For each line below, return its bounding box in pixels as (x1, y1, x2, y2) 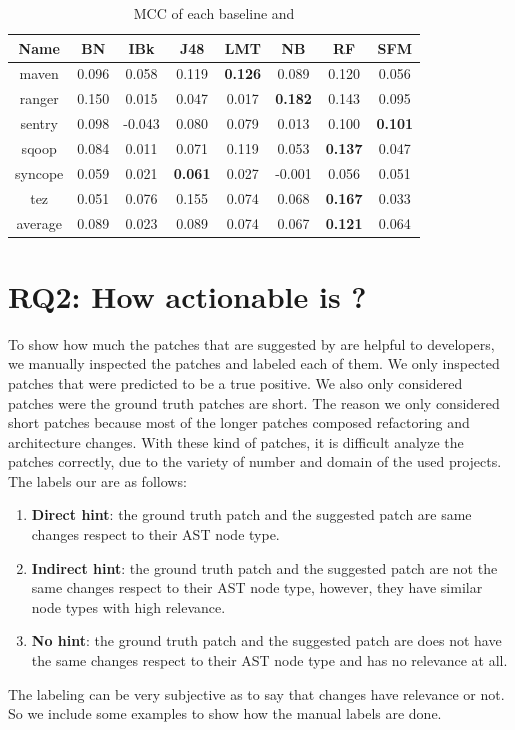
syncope (15, 162, 64, 183)
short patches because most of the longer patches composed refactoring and (8, 412, 470, 433)
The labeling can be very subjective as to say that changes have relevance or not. (8, 683, 505, 704)
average (16, 212, 62, 233)
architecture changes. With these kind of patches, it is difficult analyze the (8, 431, 464, 452)
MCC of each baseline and (133, 3, 295, 23)
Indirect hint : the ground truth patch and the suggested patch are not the (31, 557, 498, 578)
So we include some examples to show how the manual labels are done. (8, 703, 442, 724)
